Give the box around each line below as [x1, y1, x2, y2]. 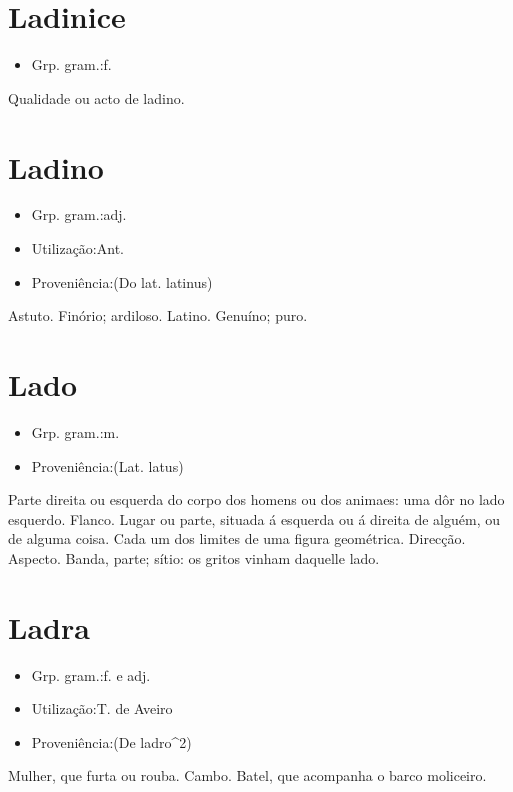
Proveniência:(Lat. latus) [31, 455, 184, 476]
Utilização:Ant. [31, 238, 124, 259]
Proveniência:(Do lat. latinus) [31, 271, 213, 292]
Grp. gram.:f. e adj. [31, 664, 151, 685]
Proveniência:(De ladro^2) [31, 731, 192, 752]
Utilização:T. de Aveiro [31, 698, 173, 719]
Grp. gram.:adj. [31, 204, 127, 225]
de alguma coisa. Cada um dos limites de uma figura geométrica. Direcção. [8, 528, 466, 549]
